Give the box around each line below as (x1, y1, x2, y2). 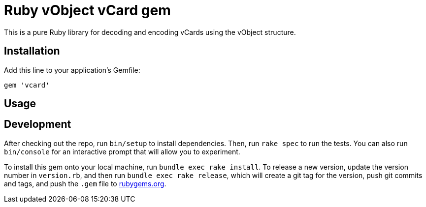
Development (4, 118, 71, 131)
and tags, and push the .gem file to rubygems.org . (4, 179, 166, 188)
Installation (4, 45, 60, 58)
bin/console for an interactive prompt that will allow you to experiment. (4, 147, 240, 156)
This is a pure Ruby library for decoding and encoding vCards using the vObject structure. (4, 28, 296, 36)
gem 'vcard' (4, 81, 50, 89)
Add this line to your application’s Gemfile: (4, 65, 140, 74)
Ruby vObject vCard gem (4, 2, 171, 19)
